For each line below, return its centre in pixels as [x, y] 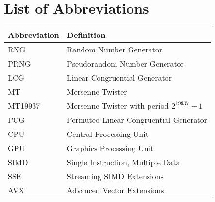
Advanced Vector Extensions [115, 190]
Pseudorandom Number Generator [125, 64]
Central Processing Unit [107, 134]
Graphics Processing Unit [110, 148]
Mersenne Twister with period [118, 106]
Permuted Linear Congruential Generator [137, 120]
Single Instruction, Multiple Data [123, 162]
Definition [86, 35]
